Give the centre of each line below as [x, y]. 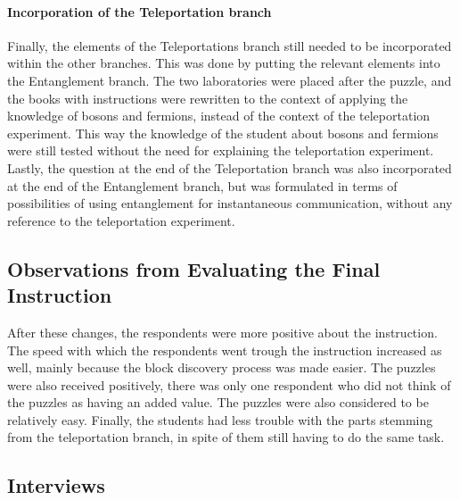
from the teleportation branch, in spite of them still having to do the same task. [226, 437]
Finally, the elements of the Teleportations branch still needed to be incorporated [230, 45]
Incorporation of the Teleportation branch [140, 11]
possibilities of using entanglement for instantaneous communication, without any [230, 203]
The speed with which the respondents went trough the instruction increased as [225, 350]
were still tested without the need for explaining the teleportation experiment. [221, 150]
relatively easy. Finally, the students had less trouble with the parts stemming [220, 419]
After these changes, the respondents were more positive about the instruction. [222, 332]
